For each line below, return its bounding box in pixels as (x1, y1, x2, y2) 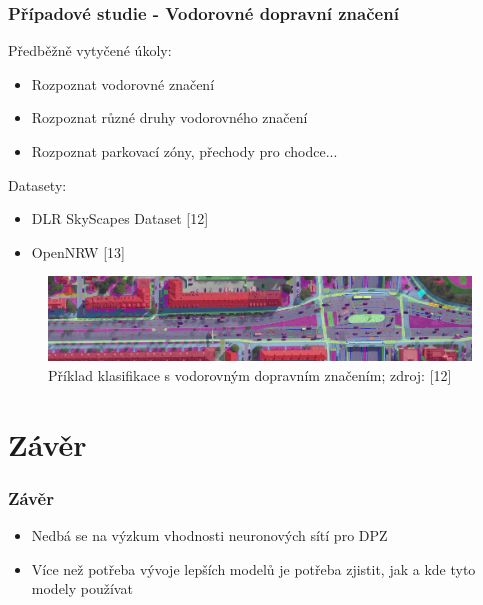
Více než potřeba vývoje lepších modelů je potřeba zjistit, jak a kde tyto (31, 558, 476, 579)
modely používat (31, 578, 133, 599)
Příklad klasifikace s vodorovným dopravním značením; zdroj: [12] (48, 364, 452, 385)
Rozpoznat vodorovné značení (31, 73, 215, 94)
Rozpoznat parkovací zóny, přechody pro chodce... (31, 141, 338, 161)
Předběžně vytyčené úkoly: (8, 40, 172, 61)
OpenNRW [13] (31, 241, 125, 262)
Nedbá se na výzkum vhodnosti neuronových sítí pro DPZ (31, 525, 388, 546)
